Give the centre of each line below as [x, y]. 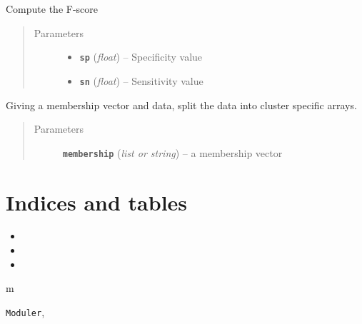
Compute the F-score [52, 9]
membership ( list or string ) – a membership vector [172, 152]
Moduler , [25, 312]
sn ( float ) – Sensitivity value [141, 80]
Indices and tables [97, 202]
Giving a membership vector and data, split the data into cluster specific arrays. [181, 105]
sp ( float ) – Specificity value [141, 57]
